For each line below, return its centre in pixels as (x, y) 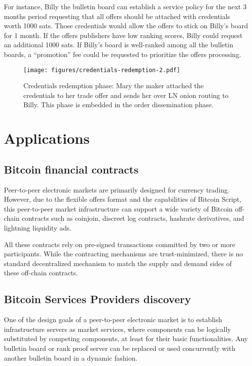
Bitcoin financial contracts (71, 169)
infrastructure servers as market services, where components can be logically (117, 329)
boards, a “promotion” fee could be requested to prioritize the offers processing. (123, 54)
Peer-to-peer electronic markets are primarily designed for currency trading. (117, 189)
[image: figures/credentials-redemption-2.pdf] (102, 70)
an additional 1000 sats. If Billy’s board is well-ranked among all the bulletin (119, 45)
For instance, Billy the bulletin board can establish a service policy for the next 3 (125, 6)
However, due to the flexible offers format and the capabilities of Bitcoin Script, (123, 199)
